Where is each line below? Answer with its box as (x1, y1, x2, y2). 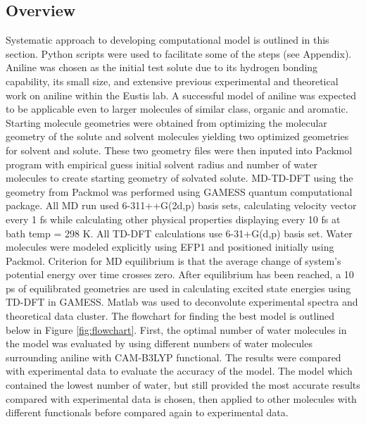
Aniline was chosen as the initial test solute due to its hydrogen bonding (6, 60, 318, 75)
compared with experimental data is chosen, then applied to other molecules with (6, 391, 357, 406)
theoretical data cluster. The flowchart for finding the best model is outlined (6, 308, 335, 323)
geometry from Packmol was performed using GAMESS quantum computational (6, 184, 353, 199)
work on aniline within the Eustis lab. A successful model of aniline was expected (6, 87, 357, 102)
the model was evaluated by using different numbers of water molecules (6, 336, 313, 351)
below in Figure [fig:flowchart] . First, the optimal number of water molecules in (6, 322, 347, 337)
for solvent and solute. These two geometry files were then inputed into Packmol (6, 142, 353, 157)
